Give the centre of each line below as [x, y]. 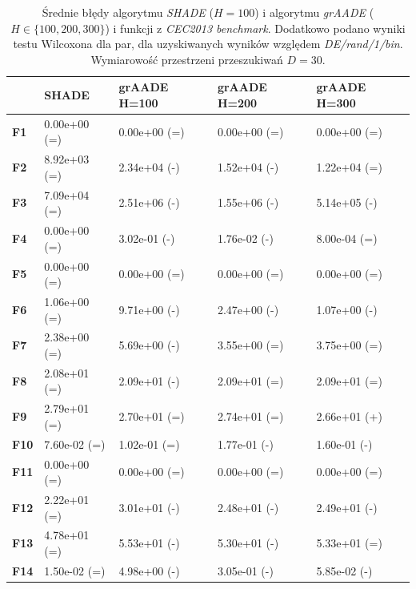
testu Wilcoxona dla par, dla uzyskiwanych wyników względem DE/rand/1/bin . [208, 44]
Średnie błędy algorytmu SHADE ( [128, 12]
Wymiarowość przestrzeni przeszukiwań [187, 59]
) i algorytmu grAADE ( [314, 12]
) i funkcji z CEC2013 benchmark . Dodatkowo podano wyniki [255, 28]
